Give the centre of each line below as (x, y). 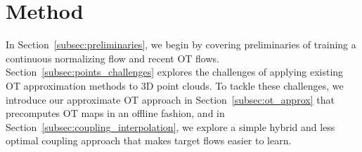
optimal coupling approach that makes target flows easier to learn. (149, 140)
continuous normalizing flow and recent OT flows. (112, 58)
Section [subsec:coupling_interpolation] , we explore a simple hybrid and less (170, 126)
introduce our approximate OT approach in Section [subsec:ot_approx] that (170, 99)
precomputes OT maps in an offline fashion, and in (115, 113)
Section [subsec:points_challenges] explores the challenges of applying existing (175, 72)
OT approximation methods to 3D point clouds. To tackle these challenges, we (175, 85)
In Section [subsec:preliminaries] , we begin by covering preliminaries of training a (181, 44)
